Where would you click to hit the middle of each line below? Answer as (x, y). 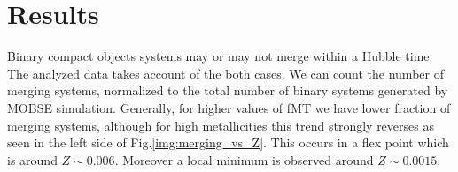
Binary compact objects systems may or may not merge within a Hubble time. (220, 56)
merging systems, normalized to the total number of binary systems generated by (228, 90)
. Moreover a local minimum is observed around (244, 159)
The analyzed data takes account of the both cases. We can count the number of (225, 73)
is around (32, 159)
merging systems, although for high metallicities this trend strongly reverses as (221, 125)
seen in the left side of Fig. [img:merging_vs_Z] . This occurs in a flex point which (228, 142)
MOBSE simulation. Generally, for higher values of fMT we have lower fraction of (229, 107)
